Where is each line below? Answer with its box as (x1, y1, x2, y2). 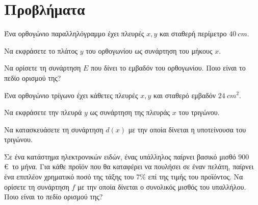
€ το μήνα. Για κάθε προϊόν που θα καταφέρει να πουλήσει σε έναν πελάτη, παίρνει (4, 161, 254, 172)
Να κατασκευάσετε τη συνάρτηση (4, 124, 104, 134)
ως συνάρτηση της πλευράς (90, 107, 170, 118)
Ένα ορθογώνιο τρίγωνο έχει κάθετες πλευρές (4, 89, 138, 100)
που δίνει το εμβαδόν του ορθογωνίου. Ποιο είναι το (91, 62, 246, 73)
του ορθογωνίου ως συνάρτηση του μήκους (86, 45, 213, 56)
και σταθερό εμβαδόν (153, 89, 216, 100)
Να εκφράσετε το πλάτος (4, 45, 78, 56)
